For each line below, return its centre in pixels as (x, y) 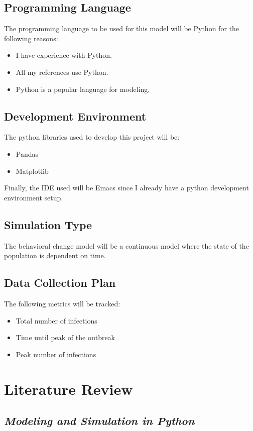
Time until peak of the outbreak (66, 337)
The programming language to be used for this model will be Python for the (121, 28)
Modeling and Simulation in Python (99, 421)
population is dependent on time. (55, 255)
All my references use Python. (62, 72)
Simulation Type (48, 224)
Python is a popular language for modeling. (83, 89)
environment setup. (34, 197)
